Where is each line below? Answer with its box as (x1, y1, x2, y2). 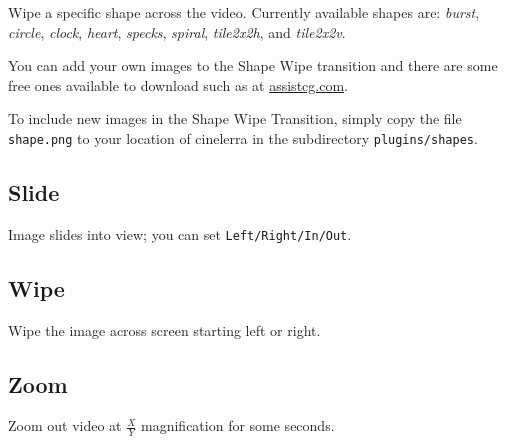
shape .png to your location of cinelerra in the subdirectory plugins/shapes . (8, 127, 478, 148)
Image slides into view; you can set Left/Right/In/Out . (8, 223, 352, 244)
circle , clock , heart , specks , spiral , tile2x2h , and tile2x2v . (8, 21, 346, 42)
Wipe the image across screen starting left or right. (8, 319, 321, 340)
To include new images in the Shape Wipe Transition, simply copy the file (8, 108, 462, 129)
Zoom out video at (8, 415, 122, 436)
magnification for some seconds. (141, 415, 335, 436)
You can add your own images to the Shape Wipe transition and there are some (8, 55, 498, 76)
